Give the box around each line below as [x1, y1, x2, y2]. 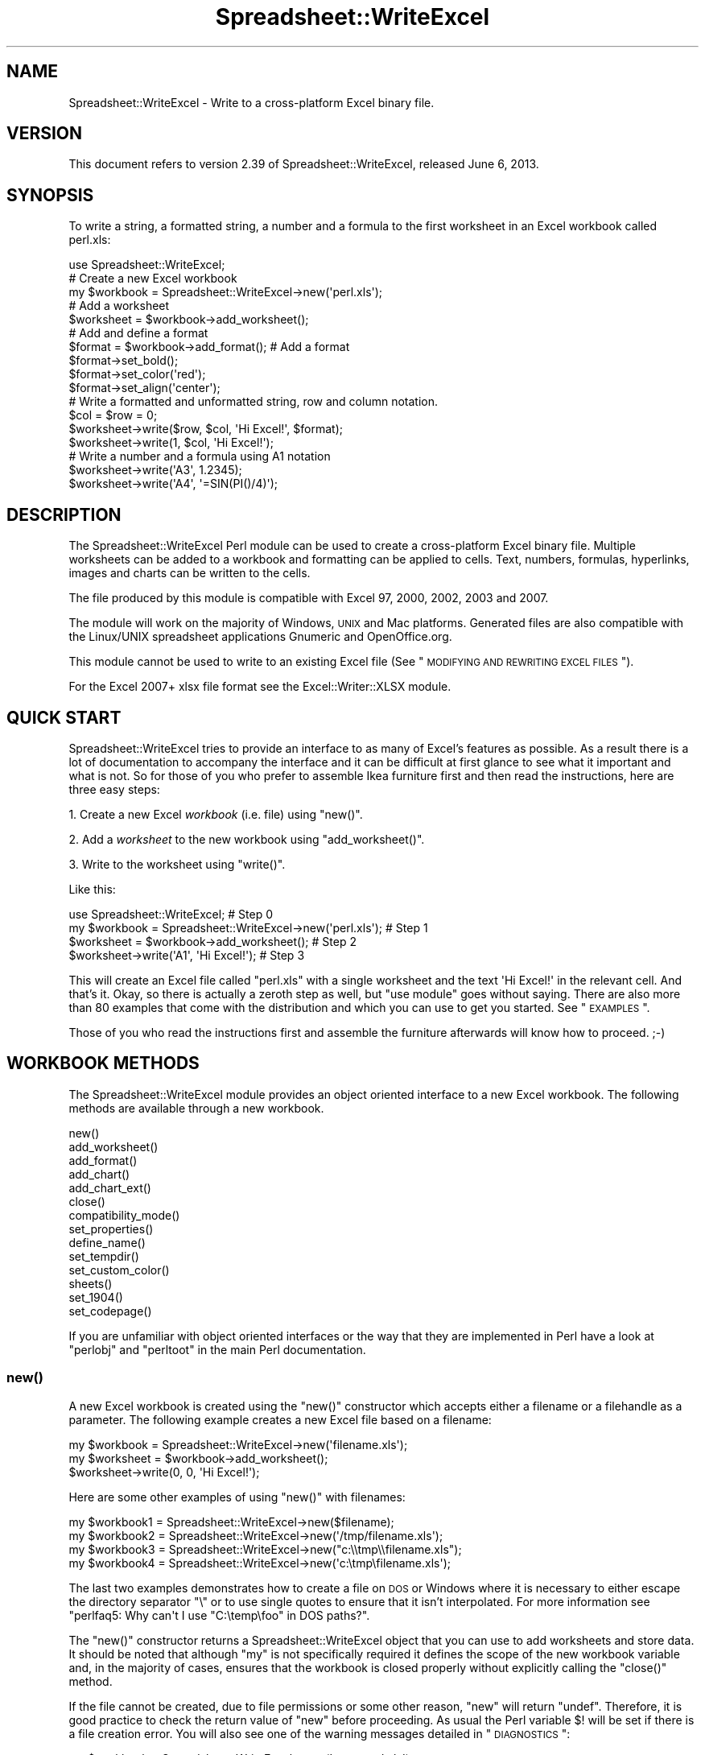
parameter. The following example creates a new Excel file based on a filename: [68, 1412, 492, 1427]
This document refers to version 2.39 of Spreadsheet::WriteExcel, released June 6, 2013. [68, 157, 539, 171]
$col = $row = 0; [68, 408, 158, 423]
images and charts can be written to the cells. [68, 566, 311, 580]
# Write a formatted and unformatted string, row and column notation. [68, 394, 438, 409]
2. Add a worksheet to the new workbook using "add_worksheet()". [68, 832, 425, 846]
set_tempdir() [68, 1249, 139, 1263]
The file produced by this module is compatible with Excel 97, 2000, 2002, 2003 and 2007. [68, 591, 549, 605]
